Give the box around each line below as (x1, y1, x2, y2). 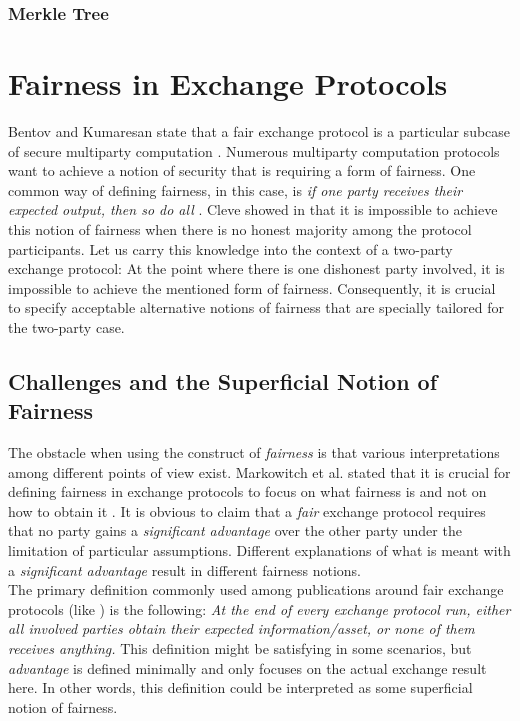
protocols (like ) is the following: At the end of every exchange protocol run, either (8, 598, 511, 619)
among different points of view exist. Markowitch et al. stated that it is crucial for (8, 461, 511, 482)
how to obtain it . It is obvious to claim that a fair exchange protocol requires (8, 500, 486, 521)
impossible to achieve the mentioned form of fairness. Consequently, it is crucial (8, 277, 496, 298)
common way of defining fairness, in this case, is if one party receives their (8, 179, 463, 200)
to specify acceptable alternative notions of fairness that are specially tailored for (8, 297, 505, 318)
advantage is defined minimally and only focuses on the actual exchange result (8, 657, 487, 678)
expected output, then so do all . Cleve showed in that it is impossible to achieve (8, 199, 498, 220)
